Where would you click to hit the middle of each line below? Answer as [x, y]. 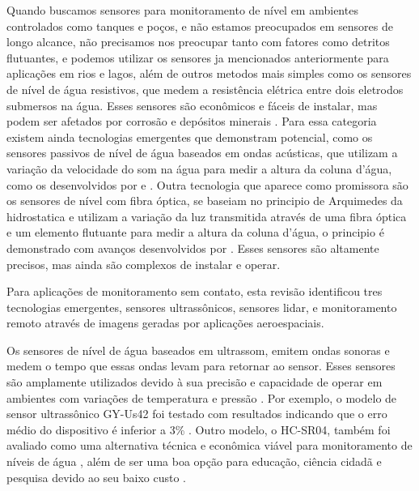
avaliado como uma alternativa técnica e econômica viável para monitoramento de [209, 445]
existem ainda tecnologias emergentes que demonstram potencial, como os [190, 137]
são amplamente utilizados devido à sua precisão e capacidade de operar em [195, 382]
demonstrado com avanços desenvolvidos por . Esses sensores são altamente [193, 248]
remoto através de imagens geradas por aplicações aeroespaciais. [165, 323]
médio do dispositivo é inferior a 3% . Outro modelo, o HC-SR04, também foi [199, 429]
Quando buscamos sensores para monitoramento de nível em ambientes [182, 10]
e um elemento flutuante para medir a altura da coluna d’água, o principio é [195, 232]
